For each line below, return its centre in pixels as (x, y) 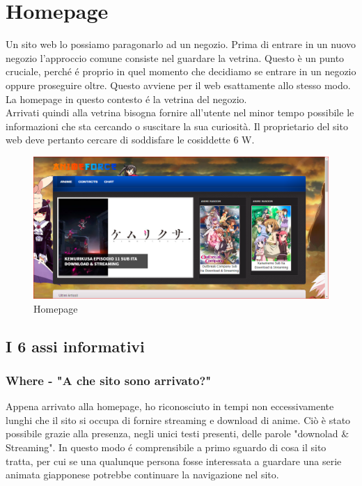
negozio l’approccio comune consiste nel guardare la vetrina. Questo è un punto (175, 57)
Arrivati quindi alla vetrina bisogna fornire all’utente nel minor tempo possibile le (180, 112)
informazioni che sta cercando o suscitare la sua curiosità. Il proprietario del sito (177, 126)
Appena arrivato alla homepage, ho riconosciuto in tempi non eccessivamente (170, 406)
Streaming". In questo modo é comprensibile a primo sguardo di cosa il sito (166, 447)
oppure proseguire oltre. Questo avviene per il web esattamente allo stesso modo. (178, 85)
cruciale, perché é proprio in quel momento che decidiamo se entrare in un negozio (181, 71)
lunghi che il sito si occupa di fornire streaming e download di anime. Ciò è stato (178, 420)
